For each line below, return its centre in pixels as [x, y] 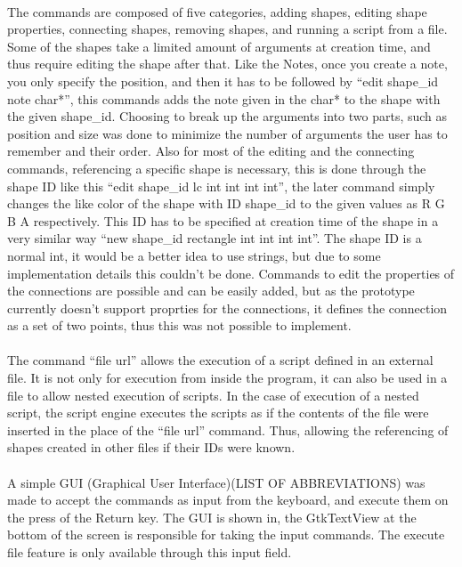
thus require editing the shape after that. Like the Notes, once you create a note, [227, 64]
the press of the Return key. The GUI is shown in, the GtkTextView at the [212, 517]
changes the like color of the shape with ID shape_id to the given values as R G [226, 203]
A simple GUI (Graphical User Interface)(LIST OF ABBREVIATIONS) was [216, 482]
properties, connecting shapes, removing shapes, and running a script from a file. [227, 29]
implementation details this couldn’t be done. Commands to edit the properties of [231, 273]
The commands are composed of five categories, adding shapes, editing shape [217, 11]
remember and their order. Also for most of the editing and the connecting [211, 151]
